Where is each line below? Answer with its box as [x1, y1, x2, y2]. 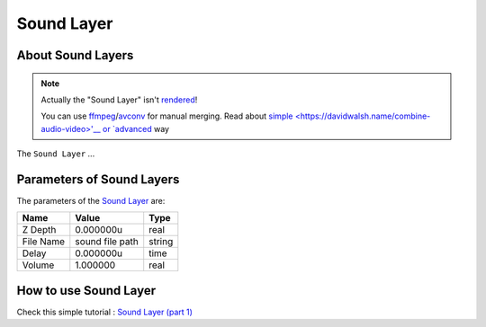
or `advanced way [102, 123, 170, 134]
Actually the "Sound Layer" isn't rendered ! [40, 94, 198, 105]
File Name [22, 235, 66, 248]
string [148, 235, 174, 248]
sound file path [75, 235, 139, 248]
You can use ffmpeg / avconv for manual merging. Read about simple [40, 110, 293, 121]
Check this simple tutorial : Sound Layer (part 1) [16, 306, 193, 317]
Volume [22, 259, 55, 271]
